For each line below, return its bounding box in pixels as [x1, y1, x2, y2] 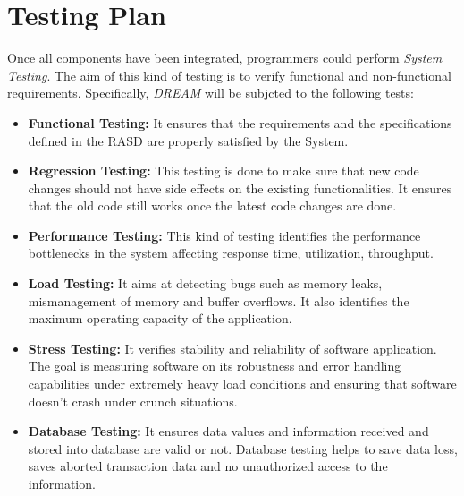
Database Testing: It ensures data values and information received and [28, 422, 429, 440]
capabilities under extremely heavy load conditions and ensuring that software [28, 374, 457, 393]
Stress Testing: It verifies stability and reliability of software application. [28, 338, 437, 357]
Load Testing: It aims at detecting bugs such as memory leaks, [28, 274, 383, 293]
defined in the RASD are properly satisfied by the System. [28, 131, 349, 150]
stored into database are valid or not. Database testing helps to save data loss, [28, 439, 458, 458]
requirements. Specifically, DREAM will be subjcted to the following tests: [7, 83, 414, 102]
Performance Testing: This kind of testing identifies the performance [28, 226, 421, 244]
